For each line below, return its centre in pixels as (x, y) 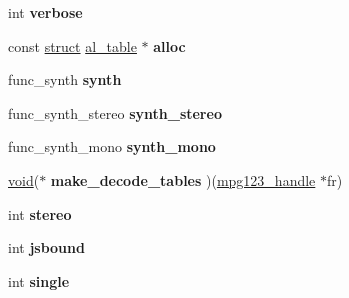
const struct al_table (72, 45)
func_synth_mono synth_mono (112, 146)
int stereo (40, 213)
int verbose (45, 12)
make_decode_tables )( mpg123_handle (183, 179)
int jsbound (46, 247)
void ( (24, 179)
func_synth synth (65, 79)
